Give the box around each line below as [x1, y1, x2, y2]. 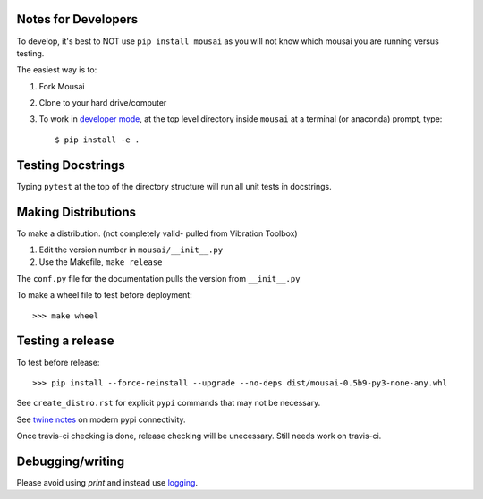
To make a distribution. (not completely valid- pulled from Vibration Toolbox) [16, 228, 299, 239]
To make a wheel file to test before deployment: [16, 290, 192, 300]
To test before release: [16, 357, 100, 368]
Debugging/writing [16, 453, 125, 469]
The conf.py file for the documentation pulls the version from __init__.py [16, 273, 301, 283]
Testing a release [16, 334, 114, 349]
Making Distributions [16, 204, 136, 219]
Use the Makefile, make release [38, 257, 163, 267]
